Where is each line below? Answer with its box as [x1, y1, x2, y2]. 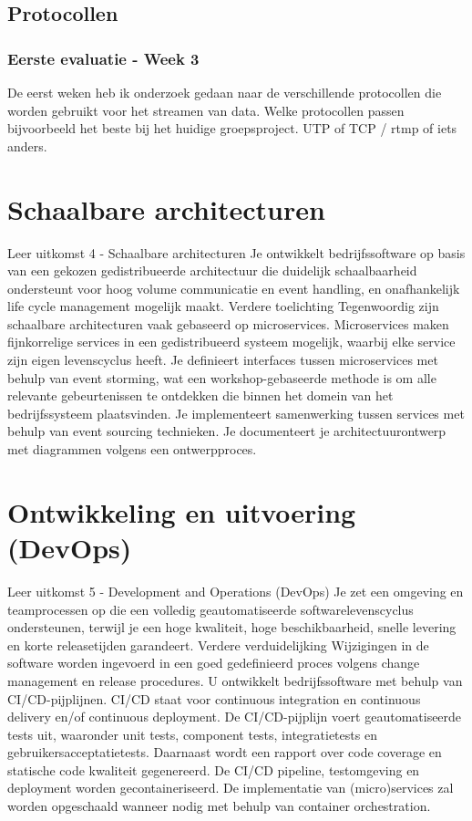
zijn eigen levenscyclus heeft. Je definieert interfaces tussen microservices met [7, 350, 438, 369]
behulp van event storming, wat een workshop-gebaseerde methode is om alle [7, 368, 436, 387]
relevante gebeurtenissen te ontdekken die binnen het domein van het [7, 386, 394, 405]
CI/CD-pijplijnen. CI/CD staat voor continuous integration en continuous [7, 689, 421, 708]
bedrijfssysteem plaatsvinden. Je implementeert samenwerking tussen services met [7, 403, 465, 422]
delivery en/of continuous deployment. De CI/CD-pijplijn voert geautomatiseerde [7, 707, 462, 726]
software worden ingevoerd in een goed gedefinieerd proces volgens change [7, 653, 420, 672]
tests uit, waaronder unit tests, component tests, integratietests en [7, 724, 377, 743]
